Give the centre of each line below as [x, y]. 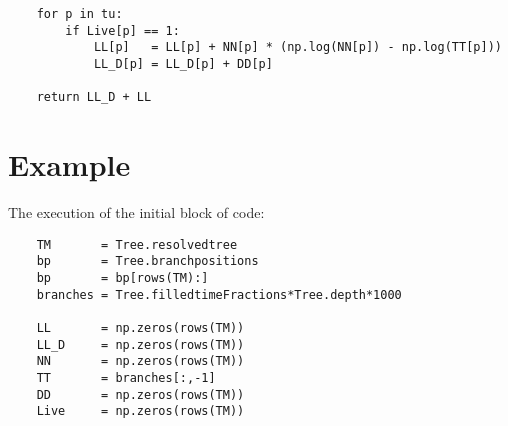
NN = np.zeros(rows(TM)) [140, 361]
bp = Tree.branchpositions [147, 261]
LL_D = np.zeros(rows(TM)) [140, 344]
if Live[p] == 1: [122, 30]
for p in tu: [79, 14]
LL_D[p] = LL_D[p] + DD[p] [183, 63]
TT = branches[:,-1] [126, 377]
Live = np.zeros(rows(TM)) [140, 411]
